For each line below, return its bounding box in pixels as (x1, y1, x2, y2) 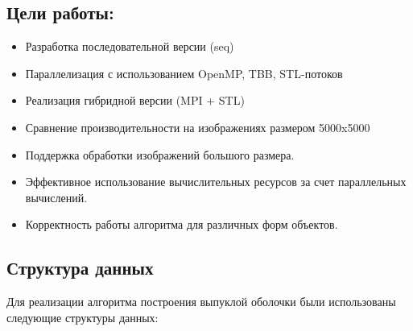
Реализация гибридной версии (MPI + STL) (25, 92, 245, 109)
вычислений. (25, 188, 88, 205)
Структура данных (6, 255, 154, 280)
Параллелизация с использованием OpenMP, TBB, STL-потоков (25, 64, 343, 81)
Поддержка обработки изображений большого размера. (25, 146, 295, 163)
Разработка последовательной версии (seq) (25, 38, 234, 55)
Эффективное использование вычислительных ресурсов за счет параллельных (25, 173, 407, 190)
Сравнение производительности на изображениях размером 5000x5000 (25, 118, 370, 135)
